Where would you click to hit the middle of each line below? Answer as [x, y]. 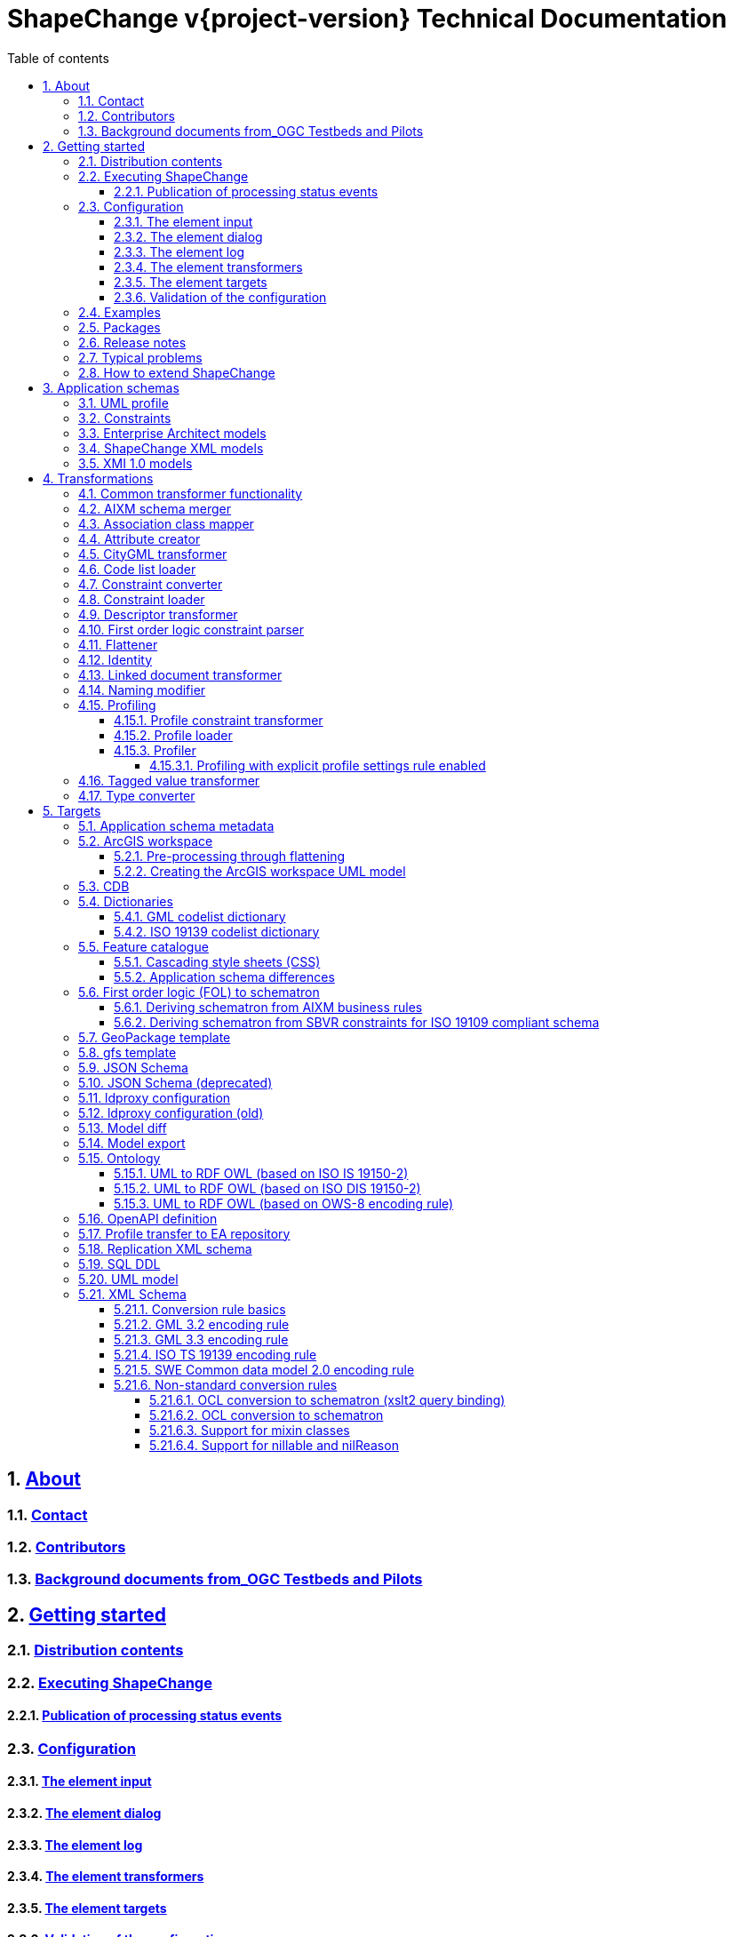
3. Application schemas [111, 387]
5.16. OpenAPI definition [148, 1218]
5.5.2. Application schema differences [224, 976]
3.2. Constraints [125, 418]
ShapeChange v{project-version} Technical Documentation [367, 19]
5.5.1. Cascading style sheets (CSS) [217, 961]
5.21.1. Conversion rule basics [200, 1309]
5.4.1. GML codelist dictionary [200, 916]
